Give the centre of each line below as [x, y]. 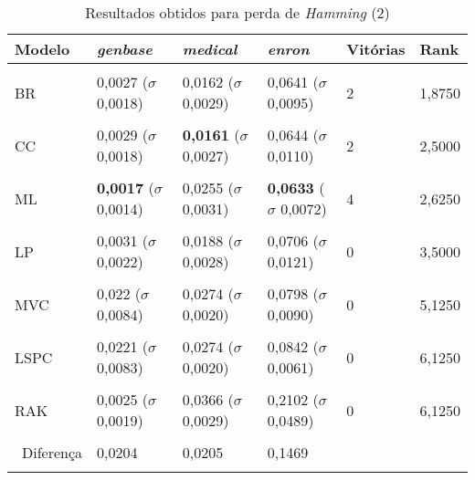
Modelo [42, 49]
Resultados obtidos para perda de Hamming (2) [237, 12]
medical [210, 49]
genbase [125, 49]
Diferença [53, 452]
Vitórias [376, 49]
